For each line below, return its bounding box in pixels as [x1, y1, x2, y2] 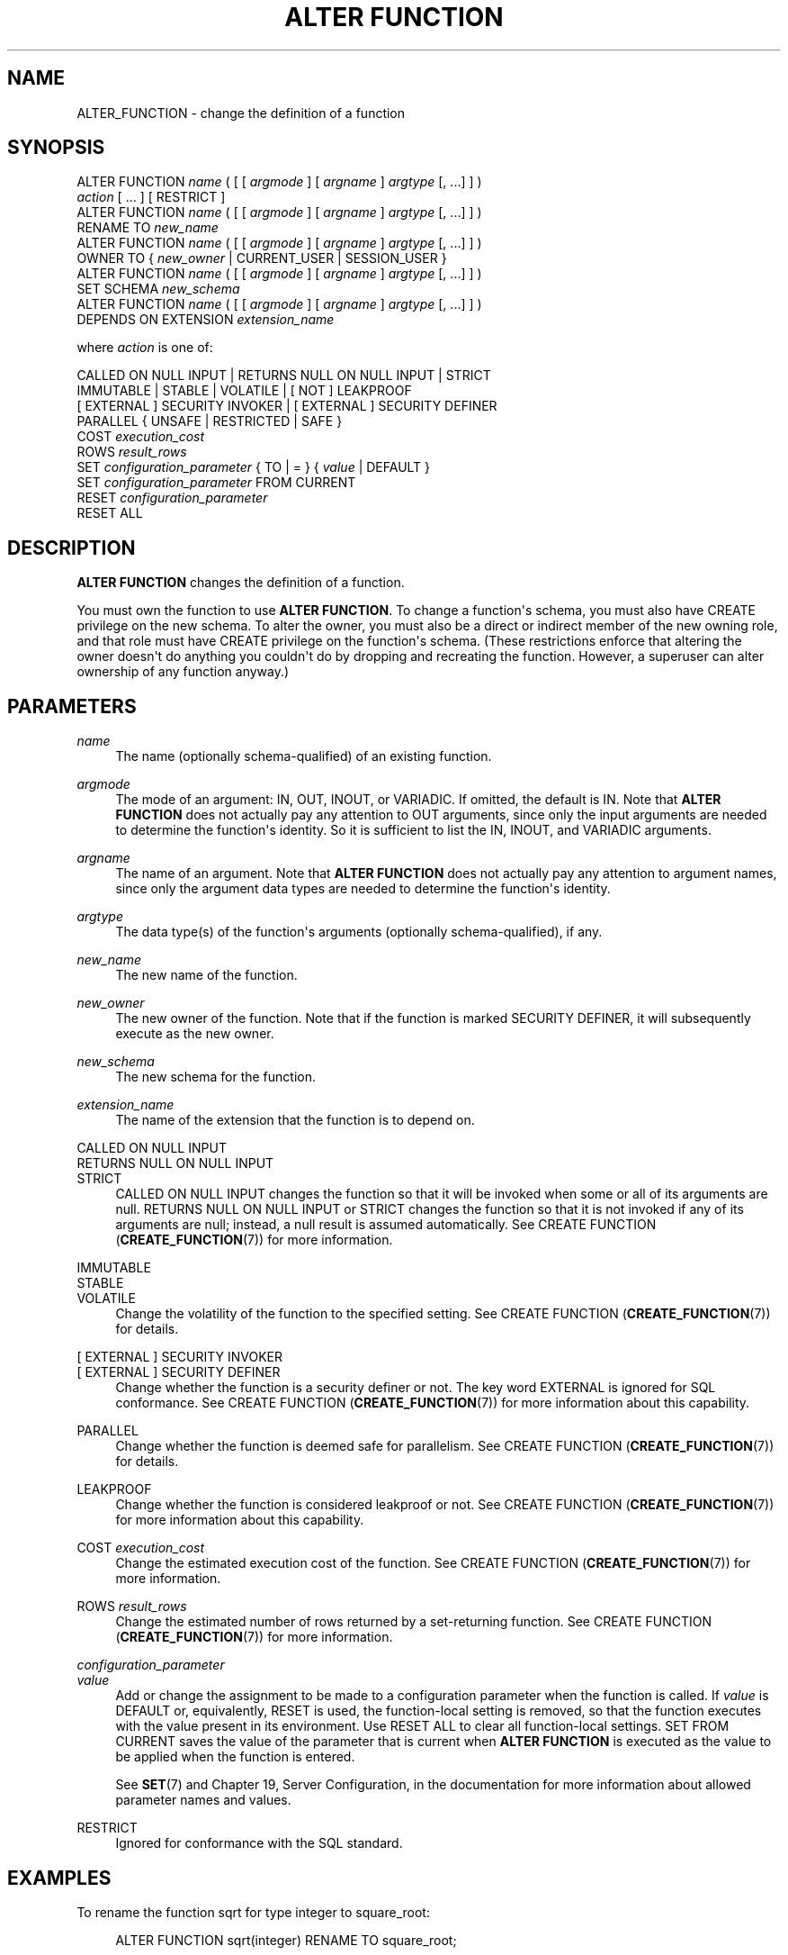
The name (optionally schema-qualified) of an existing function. [115, 748, 492, 765]
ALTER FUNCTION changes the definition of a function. [76, 575, 405, 591]
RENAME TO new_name [76, 220, 219, 236]
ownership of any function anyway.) [76, 664, 290, 680]
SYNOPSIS [7, 136, 105, 159]
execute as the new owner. [115, 1026, 274, 1042]
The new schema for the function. [115, 1069, 317, 1085]
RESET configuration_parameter [76, 490, 268, 506]
